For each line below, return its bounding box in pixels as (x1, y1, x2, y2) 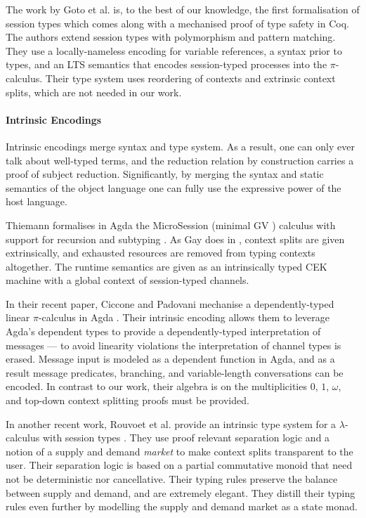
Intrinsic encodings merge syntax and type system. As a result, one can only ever (6, 138, 355, 153)
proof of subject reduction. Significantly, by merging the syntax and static (6, 167, 324, 181)
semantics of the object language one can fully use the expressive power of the (6, 180, 341, 195)
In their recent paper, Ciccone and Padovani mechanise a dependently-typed (6, 296, 334, 311)
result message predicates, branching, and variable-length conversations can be (6, 365, 344, 380)
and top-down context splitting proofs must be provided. (6, 393, 249, 408)
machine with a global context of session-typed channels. (6, 273, 249, 287)
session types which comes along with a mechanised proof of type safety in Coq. (6, 15, 349, 30)
